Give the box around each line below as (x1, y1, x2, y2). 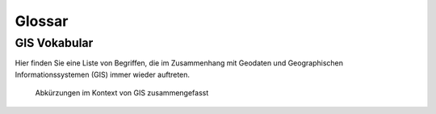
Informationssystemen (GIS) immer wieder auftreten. (15, 70, 190, 79)
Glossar (15, 12, 69, 30)
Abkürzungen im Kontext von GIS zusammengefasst (35, 88, 209, 98)
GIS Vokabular (15, 36, 94, 50)
